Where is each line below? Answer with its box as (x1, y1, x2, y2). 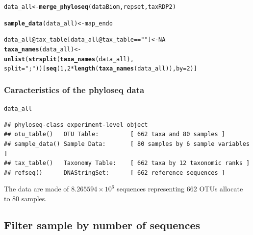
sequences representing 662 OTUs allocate (117, 184, 243, 194)
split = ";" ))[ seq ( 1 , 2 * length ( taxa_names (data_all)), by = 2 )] (4, 65, 197, 72)
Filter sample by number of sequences (4, 217, 201, 232)
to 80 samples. (4, 193, 47, 203)
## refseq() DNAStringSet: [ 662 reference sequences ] (4, 169, 226, 176)
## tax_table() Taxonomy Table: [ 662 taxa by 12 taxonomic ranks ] (4, 160, 250, 167)
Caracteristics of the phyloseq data (4, 83, 145, 95)
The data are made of (4, 184, 69, 194)
